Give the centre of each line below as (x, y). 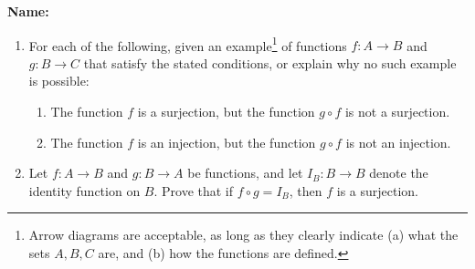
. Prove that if (194, 190)
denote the (399, 173)
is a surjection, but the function (226, 112)
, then (306, 190)
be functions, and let (245, 173)
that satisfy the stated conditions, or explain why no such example (270, 62)
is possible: (59, 81)
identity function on (84, 190)
